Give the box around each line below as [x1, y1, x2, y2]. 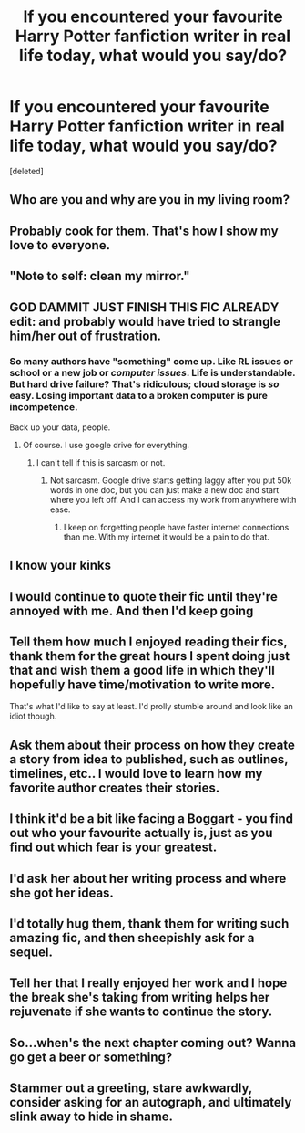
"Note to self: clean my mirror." [9, 268, 190, 284]
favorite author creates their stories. [9, 780, 220, 795]
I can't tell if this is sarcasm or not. [36, 456, 166, 467]
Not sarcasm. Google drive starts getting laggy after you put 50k [49, 475, 292, 486]
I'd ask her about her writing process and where [9, 870, 287, 886]
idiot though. [9, 710, 57, 722]
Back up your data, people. [9, 422, 111, 433]
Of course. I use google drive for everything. [22, 439, 189, 450]
